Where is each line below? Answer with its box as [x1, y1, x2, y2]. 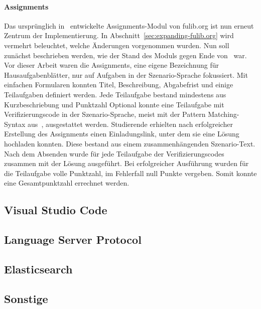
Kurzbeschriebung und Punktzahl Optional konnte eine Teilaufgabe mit [4, 99, 224, 109]
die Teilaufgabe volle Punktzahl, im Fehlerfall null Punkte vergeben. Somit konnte [4, 168, 257, 178]
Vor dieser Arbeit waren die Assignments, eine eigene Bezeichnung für [4, 60, 219, 70]
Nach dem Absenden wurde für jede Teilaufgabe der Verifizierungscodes [4, 148, 224, 159]
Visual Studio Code [4, 202, 107, 218]
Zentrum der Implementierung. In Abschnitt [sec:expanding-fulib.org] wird [4, 30, 234, 41]
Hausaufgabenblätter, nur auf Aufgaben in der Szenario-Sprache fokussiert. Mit [4, 69, 248, 80]
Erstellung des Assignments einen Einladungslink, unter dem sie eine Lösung [4, 128, 239, 139]
